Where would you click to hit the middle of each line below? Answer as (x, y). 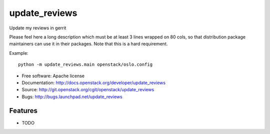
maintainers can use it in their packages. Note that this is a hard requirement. (88, 44)
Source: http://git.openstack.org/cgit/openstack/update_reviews (88, 90)
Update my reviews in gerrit (38, 28)
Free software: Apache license (53, 76)
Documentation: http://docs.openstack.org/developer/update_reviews (94, 83)
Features (23, 111)
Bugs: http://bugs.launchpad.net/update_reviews (72, 97)
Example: (19, 53)
